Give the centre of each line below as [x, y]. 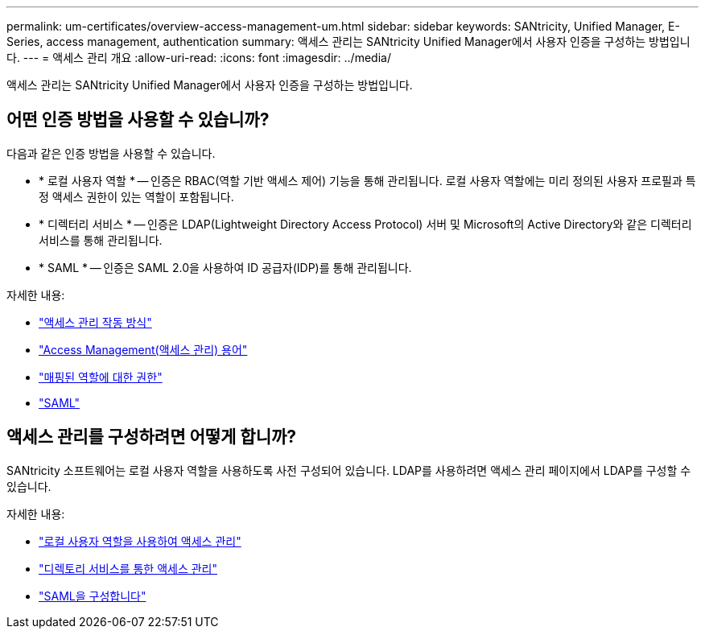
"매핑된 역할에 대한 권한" [101, 377]
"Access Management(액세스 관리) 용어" [143, 349]
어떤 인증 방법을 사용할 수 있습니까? [138, 120]
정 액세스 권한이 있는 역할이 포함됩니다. [136, 196]
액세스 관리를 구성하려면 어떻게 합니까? [152, 437]
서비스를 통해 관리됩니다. [101, 240]
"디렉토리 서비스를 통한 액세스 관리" [128, 568]
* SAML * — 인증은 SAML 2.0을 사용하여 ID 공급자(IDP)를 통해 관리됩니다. [225, 267]
